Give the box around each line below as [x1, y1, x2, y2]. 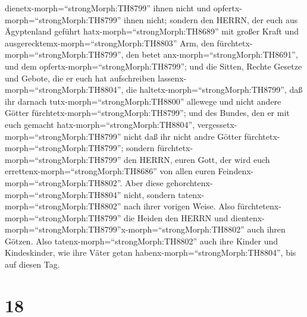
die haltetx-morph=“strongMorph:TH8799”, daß [126, 83, 303, 96]
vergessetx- [197, 118, 237, 130]
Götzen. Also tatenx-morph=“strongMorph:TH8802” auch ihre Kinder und [5, 234, 278, 247]
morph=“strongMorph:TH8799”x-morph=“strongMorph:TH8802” [5, 223, 245, 236]
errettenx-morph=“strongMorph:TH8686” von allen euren [5, 165, 215, 177]
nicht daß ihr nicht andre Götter [124, 130, 242, 142]
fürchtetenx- [237, 200, 281, 212]
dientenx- [230, 211, 265, 224]
